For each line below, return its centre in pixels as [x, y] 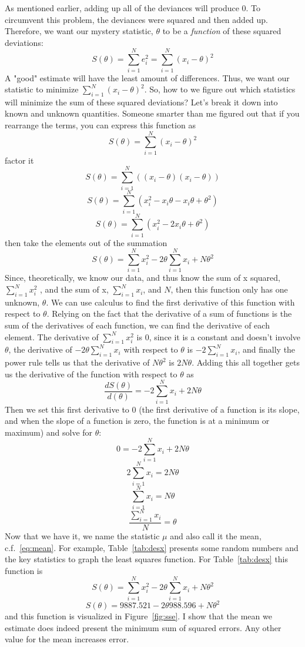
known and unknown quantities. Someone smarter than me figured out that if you [152, 113]
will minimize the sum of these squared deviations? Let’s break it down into [141, 102]
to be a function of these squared [222, 31]
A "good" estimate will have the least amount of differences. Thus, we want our [147, 77]
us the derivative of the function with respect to [91, 374]
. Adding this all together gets [246, 362]
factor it [19, 160]
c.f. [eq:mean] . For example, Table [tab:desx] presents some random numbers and [152, 547]
